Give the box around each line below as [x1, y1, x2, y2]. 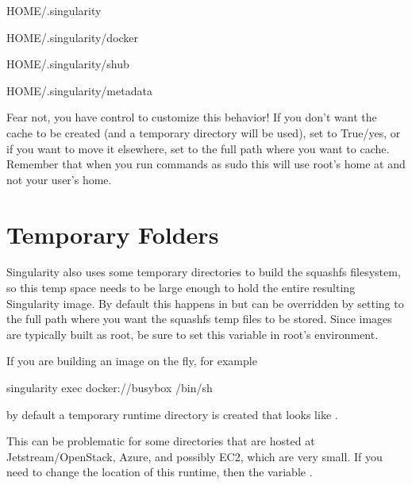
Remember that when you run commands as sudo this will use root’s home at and [6, 156, 406, 172]
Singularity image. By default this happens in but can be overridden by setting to [6, 294, 404, 311]
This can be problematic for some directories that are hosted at [6, 433, 315, 449]
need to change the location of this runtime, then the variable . [6, 464, 313, 480]
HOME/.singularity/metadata [6, 82, 152, 98]
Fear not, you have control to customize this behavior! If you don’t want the [6, 109, 377, 125]
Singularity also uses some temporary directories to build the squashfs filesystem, [6, 264, 401, 280]
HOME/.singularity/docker [6, 29, 139, 45]
